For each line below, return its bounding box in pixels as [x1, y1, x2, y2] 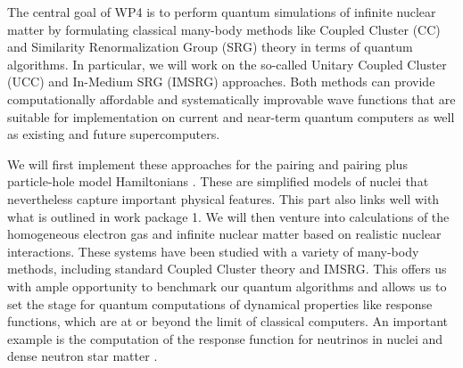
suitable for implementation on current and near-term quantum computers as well [7, 107, 455, 126]
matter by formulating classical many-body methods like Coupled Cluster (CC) [7, 20, 441, 38]
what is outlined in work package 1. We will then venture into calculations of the [7, 207, 450, 225]
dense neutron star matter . [7, 347, 158, 365]
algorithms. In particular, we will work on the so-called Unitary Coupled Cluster [7, 54, 447, 73]
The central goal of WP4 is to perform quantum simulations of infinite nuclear [7, 3, 436, 20]
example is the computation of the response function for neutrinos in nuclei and [7, 329, 443, 348]
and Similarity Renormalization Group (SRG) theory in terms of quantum [7, 37, 413, 56]
